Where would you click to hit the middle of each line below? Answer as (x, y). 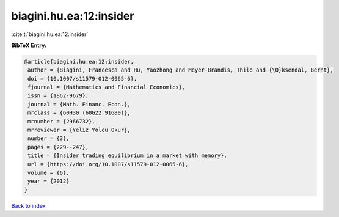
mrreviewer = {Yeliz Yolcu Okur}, (79, 130)
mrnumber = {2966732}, (62, 121)
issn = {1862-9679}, (58, 96)
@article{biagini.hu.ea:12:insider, (79, 61)
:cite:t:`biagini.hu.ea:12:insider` (50, 34)
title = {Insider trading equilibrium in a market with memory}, (127, 156)
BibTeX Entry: (29, 45)
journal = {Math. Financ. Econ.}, (79, 104)
